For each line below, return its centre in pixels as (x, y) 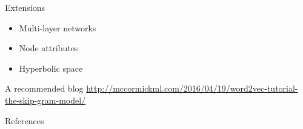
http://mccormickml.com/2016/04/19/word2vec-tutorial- (192, 88)
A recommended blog (44, 88)
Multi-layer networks (58, 27)
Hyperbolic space (51, 68)
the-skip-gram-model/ (45, 100)
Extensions (25, 7)
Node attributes (48, 48)
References (25, 120)
